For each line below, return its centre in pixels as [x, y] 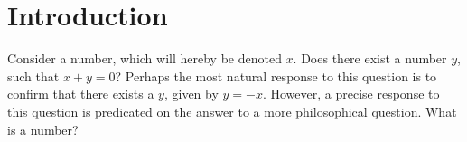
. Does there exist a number [370, 58]
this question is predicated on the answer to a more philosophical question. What [232, 111]
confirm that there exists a [81, 94]
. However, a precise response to [351, 94]
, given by [191, 94]
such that [33, 76]
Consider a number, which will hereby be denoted [145, 58]
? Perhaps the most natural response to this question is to [276, 76]
